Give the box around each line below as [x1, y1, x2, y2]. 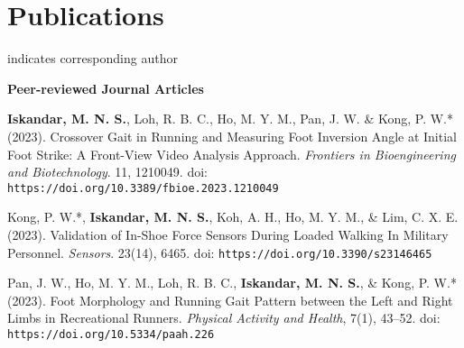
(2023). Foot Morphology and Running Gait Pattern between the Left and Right [7, 290, 453, 309]
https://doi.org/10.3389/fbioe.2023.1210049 [7, 181, 279, 195]
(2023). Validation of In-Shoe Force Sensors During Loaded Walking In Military [7, 224, 449, 243]
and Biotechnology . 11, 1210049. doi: [7, 162, 208, 181]
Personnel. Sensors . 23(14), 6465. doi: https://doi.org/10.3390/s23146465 [7, 243, 432, 261]
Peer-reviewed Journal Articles [7, 78, 204, 97]
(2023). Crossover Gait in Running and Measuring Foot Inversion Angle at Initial [7, 126, 457, 145]
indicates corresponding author [7, 49, 178, 68]
